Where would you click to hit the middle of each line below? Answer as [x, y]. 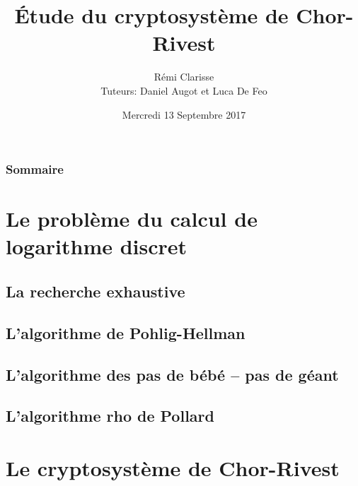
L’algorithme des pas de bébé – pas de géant [172, 374]
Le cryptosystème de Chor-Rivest [173, 467]
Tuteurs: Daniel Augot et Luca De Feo [184, 90]
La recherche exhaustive [96, 291]
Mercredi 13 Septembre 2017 [184, 114]
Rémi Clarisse [184, 77]
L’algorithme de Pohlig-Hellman [126, 332]
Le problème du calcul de [132, 219]
